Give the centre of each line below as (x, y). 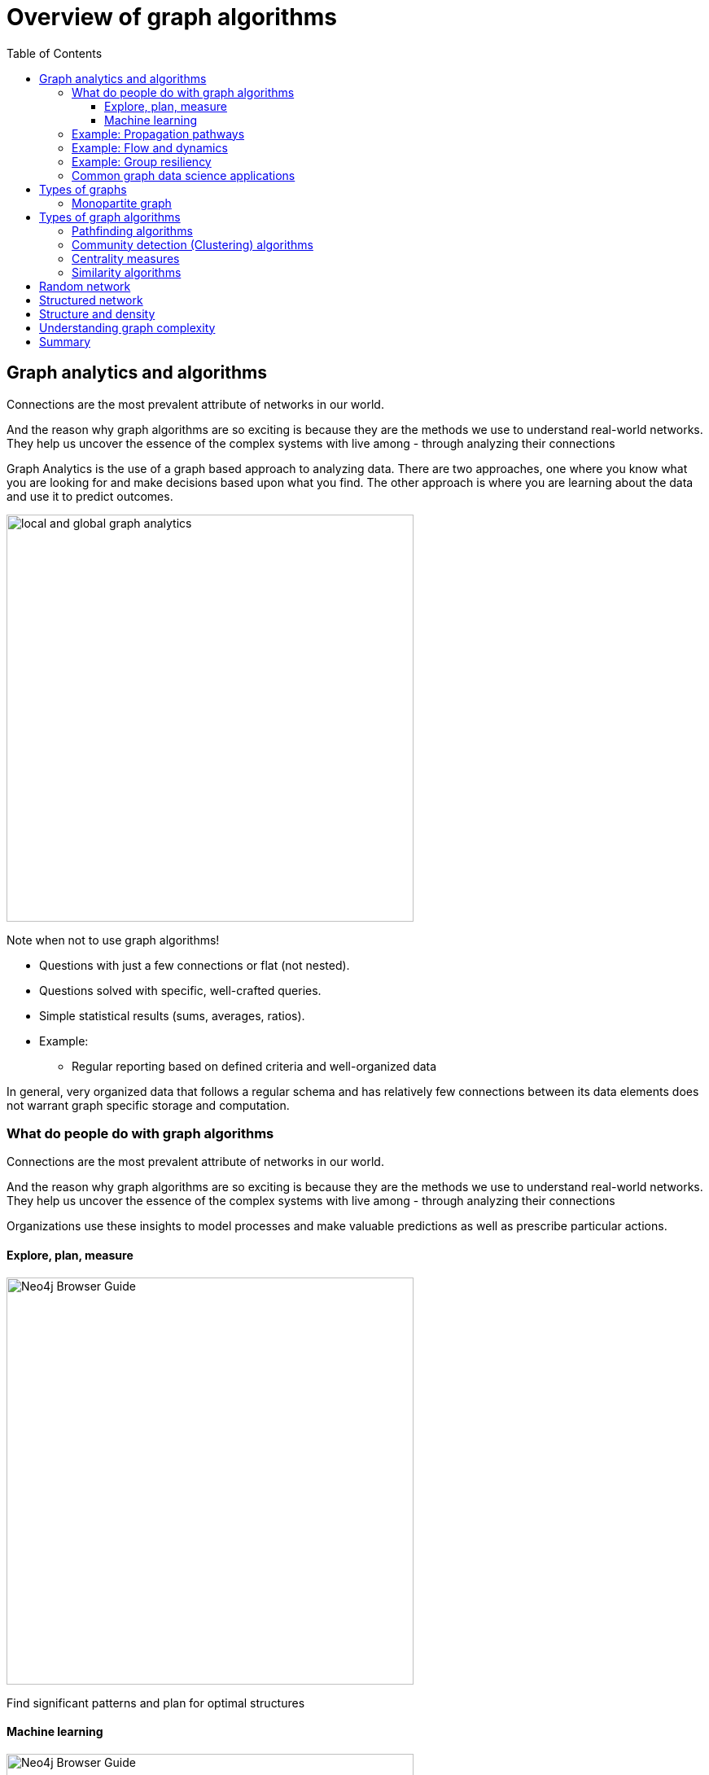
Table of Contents (55, 53)
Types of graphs (83, 189)
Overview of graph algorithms (172, 17)
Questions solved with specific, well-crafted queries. (180, 990)
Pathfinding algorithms (132, 230)
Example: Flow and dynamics (150, 147)
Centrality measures (126, 258)
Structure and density (97, 313)
